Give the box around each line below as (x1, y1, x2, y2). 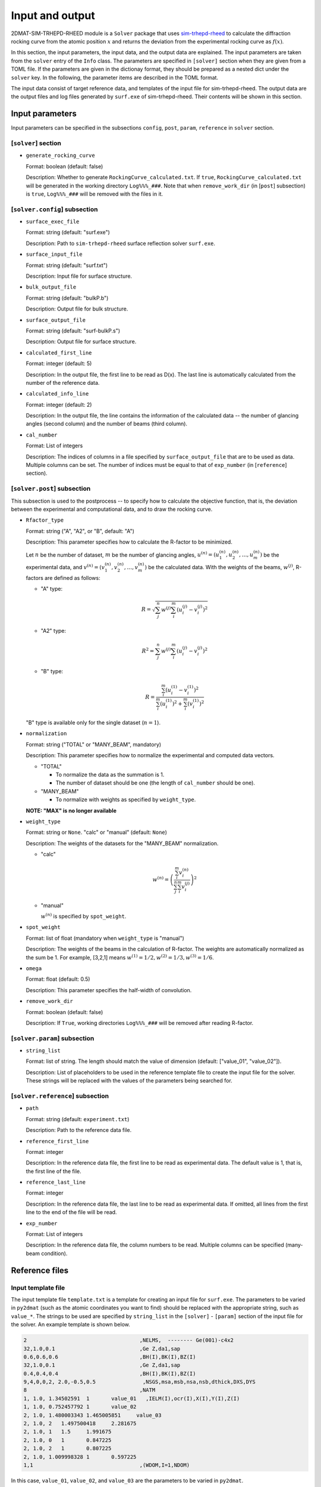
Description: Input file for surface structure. (26, 272, 133, 280)
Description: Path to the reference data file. (26, 1127, 132, 1134)
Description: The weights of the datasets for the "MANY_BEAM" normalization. (26, 839, 219, 847)
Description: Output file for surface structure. (26, 338, 137, 345)
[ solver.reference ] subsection (11, 1091, 109, 1100)
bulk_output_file (26, 284, 77, 291)
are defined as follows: (45, 574, 100, 581)
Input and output (11, 9, 95, 22)
